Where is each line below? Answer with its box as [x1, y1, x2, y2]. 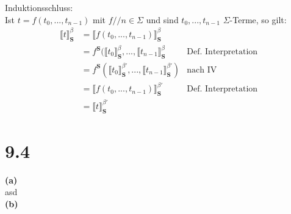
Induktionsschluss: [5, 1, 73, 13]
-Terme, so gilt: [229, 13, 287, 26]
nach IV [187, 65, 217, 74]
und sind [146, 13, 179, 26]
